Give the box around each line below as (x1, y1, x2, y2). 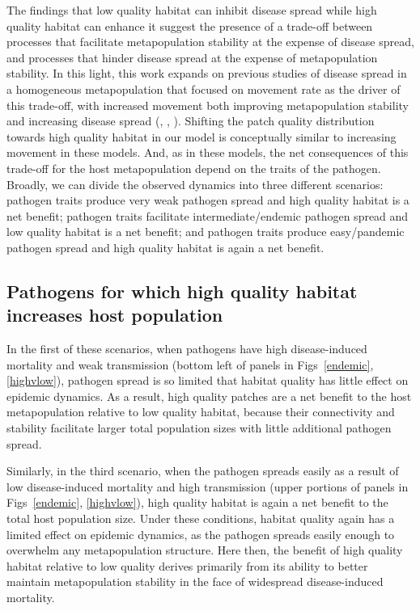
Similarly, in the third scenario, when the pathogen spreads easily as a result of (6, 462, 399, 479)
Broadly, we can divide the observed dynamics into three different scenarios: (6, 175, 384, 192)
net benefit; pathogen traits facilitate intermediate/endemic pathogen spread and (6, 207, 409, 224)
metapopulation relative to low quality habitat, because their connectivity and (6, 403, 395, 420)
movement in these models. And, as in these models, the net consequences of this (6, 144, 409, 161)
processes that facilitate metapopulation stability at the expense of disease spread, (6, 33, 414, 50)
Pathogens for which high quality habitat (6, 278, 358, 303)
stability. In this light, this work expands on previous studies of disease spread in (6, 65, 407, 82)
